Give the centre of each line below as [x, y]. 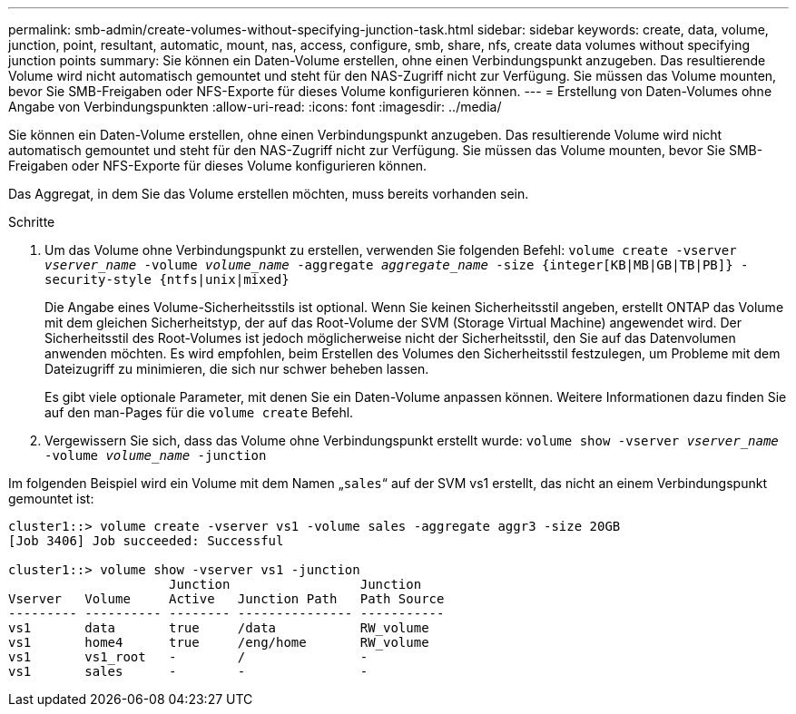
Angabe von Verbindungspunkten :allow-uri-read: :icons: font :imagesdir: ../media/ [255, 107]
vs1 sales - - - [188, 671]
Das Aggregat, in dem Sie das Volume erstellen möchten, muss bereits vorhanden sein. [269, 194]
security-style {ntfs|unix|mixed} [167, 279]
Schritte [32, 222]
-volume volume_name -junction [156, 455]
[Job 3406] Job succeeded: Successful [146, 541]
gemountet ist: [51, 499]
